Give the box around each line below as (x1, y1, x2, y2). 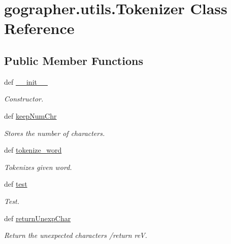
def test (4, 179, 27, 189)
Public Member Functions (4, 52, 143, 68)
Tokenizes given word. (4, 161, 72, 172)
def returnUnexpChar (4, 213, 71, 223)
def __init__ (4, 76, 48, 87)
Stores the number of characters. (4, 127, 105, 138)
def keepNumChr (4, 110, 57, 121)
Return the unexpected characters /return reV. (4, 230, 147, 240)
